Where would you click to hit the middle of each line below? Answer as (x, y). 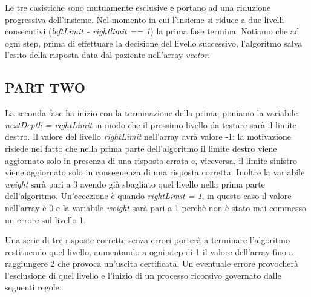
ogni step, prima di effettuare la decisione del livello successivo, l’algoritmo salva (154, 43)
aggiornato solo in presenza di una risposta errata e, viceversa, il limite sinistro (151, 160)
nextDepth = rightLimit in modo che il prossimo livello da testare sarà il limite (151, 124)
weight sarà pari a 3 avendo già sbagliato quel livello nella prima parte (135, 184)
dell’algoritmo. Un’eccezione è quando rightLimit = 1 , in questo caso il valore (148, 196)
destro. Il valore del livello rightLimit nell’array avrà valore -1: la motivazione (148, 136)
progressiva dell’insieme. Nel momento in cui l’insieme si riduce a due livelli (145, 19)
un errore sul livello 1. (45, 219)
